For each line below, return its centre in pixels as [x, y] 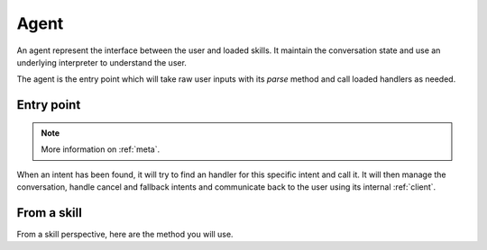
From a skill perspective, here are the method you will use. [125, 234]
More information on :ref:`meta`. [101, 149]
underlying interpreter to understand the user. [101, 62]
